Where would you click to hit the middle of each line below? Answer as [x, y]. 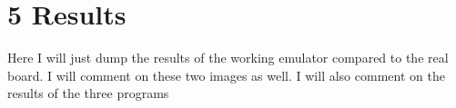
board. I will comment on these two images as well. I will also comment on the [226, 75]
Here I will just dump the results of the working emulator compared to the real [228, 58]
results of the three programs [88, 93]
